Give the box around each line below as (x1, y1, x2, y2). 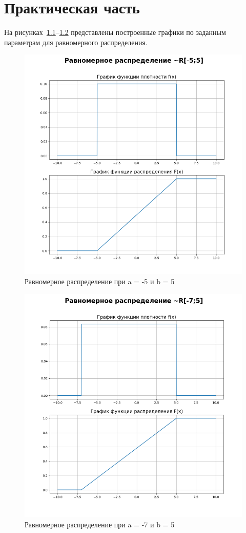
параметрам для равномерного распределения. (4, 36, 148, 47)
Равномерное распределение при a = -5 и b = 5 (25, 275, 175, 286)
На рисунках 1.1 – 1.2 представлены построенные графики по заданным (4, 27, 226, 38)
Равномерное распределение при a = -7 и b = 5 (25, 519, 175, 529)
